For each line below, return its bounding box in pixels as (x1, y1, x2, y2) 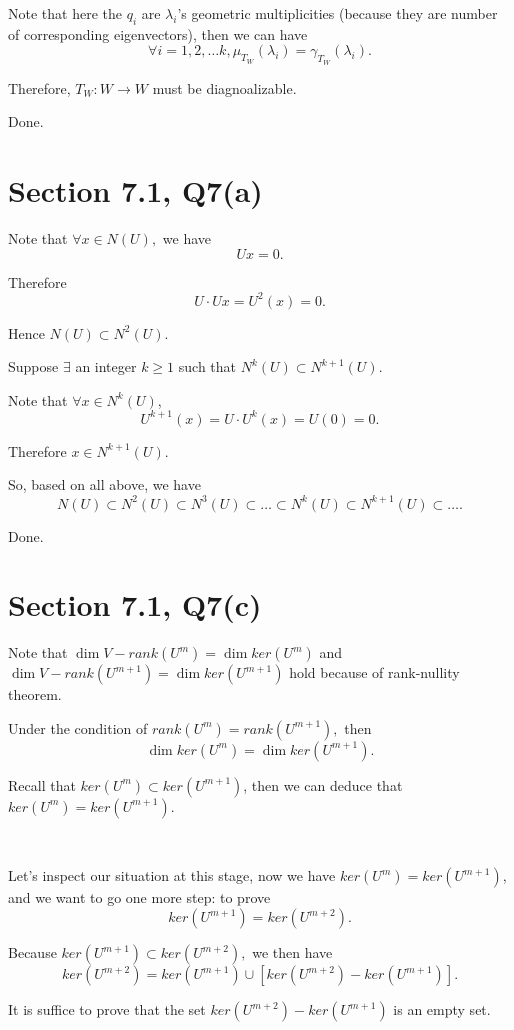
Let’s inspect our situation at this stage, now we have (8, 865, 336, 886)
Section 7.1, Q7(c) (8, 584, 262, 625)
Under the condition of (8, 717, 148, 738)
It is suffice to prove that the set (8, 999, 206, 1020)
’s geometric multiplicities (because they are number (177, 3, 498, 23)
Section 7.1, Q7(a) (8, 169, 263, 210)
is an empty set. (393, 999, 491, 1020)
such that (178, 356, 237, 377)
